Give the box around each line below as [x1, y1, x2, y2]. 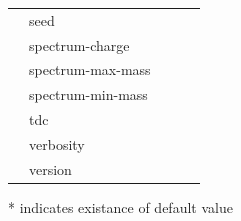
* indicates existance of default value [8, 196, 233, 217]
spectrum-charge [29, 34, 130, 55]
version [29, 158, 72, 179]
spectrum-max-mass [29, 59, 151, 80]
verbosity [29, 133, 85, 154]
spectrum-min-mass [29, 84, 148, 105]
